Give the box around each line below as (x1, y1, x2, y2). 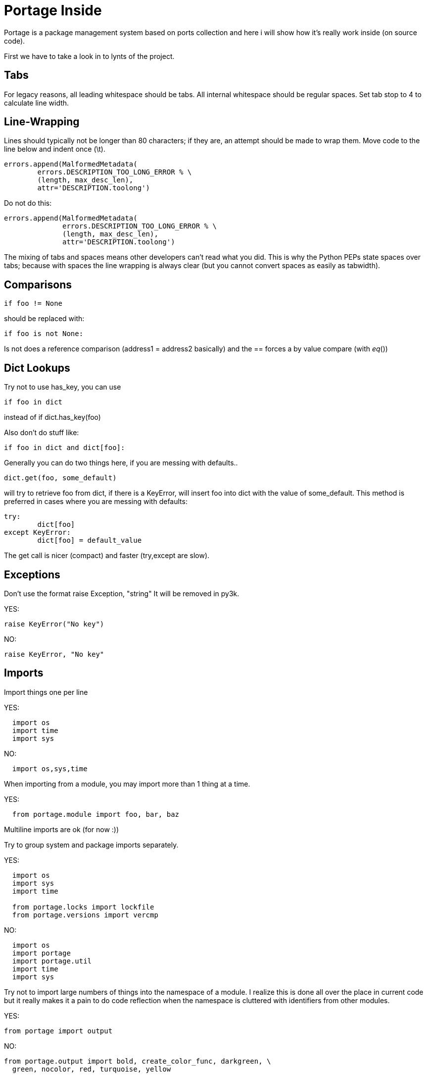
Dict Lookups (4, 361, 70, 374)
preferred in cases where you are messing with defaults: (4, 497, 188, 506)
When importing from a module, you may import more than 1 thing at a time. (4, 779, 250, 788)
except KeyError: (4, 528, 71, 537)
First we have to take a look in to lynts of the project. (4, 52, 175, 60)
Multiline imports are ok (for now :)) (4, 825, 119, 834)
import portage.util (12, 957, 92, 965)
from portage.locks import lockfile (12, 903, 154, 911)
